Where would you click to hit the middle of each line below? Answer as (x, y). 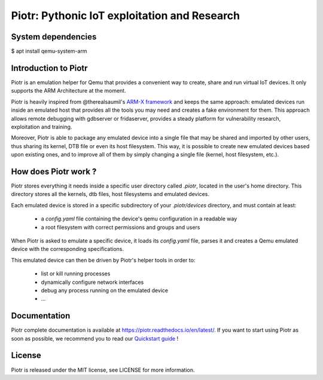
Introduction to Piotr (49, 68)
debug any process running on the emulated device (105, 290)
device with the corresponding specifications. (68, 249)
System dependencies (54, 37)
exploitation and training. (42, 127)
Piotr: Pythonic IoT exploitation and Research (126, 16)
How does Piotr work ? (54, 171)
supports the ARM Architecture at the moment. (68, 91)
